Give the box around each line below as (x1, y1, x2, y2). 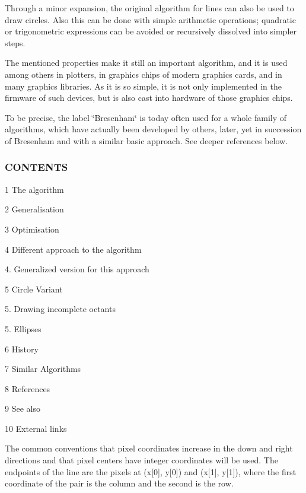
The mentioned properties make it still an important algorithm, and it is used (5, 56, 288, 69)
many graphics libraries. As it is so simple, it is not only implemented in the (5, 79, 282, 92)
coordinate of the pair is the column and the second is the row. (5, 477, 234, 489)
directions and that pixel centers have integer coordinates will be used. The (5, 454, 278, 466)
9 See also (5, 402, 40, 415)
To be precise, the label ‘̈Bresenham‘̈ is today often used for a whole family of (5, 111, 287, 123)
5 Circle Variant (5, 282, 63, 295)
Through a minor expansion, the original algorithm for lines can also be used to (5, 2, 294, 14)
